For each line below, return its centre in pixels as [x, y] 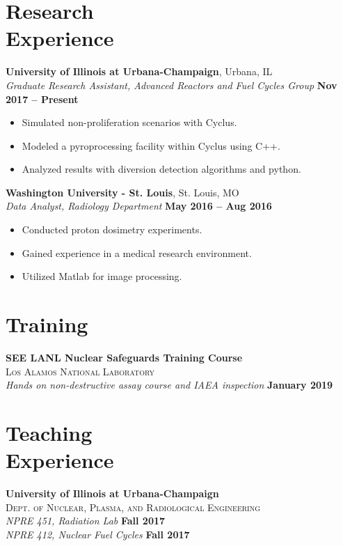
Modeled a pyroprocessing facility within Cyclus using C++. [151, 145]
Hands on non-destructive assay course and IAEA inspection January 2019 [169, 385]
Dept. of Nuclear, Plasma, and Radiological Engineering [133, 507]
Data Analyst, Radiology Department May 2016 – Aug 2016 [139, 206]
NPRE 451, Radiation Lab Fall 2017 [86, 521]
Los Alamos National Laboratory [80, 371]
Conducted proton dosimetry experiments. [112, 229]
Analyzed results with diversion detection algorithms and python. [161, 169]
